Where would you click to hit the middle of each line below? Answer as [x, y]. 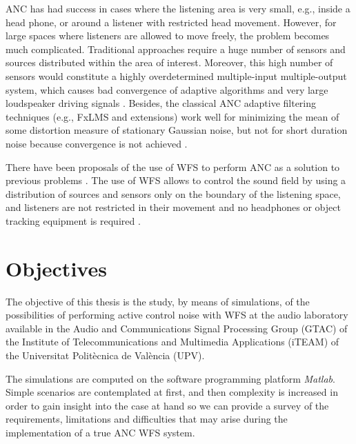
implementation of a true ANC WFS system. [100, 432]
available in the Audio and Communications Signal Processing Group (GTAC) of [177, 328]
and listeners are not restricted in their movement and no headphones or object [173, 207]
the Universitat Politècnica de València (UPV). [105, 355]
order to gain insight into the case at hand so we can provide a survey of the [167, 405]
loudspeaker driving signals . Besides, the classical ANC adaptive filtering [161, 103]
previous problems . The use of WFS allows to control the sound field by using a [176, 180]
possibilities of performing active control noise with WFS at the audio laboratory [177, 315]
